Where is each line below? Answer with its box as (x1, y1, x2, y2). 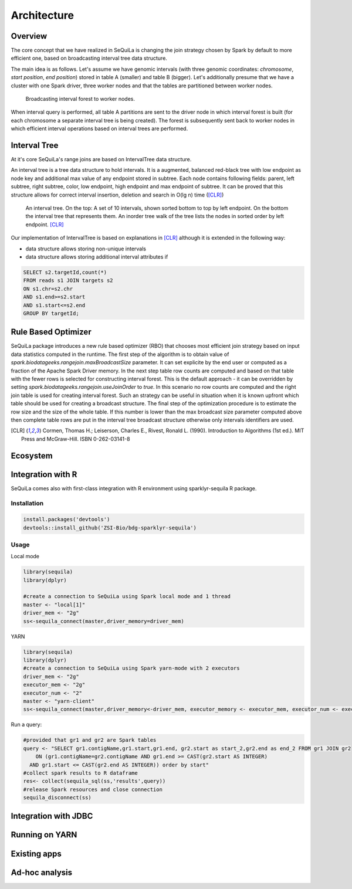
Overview (11, 31, 48, 41)
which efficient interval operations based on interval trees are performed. (11, 125, 188, 132)
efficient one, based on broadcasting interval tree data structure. (11, 55, 167, 62)
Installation (11, 499, 44, 507)
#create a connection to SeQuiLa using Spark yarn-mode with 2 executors (23, 665, 240, 671)
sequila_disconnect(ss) (23, 795, 92, 801)
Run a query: (11, 721, 42, 728)
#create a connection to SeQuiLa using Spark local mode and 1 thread (23, 593, 231, 600)
